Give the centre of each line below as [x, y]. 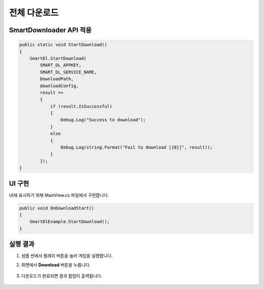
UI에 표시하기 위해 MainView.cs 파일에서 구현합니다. [59, 195]
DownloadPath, [57, 79]
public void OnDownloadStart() [57, 208]
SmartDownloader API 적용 [50, 30]
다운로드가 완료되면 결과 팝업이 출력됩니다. [62, 276]
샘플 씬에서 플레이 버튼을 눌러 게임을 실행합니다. [67, 256]
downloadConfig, [59, 86]
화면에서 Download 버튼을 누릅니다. [56, 265]
